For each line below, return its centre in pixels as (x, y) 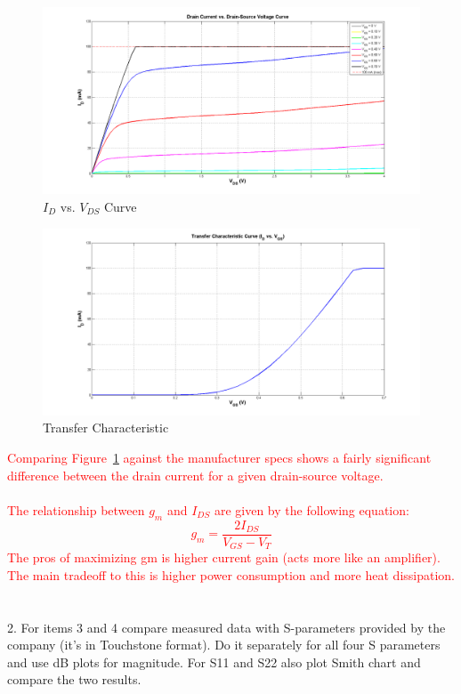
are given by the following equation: (311, 509)
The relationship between (76, 509)
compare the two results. (74, 679)
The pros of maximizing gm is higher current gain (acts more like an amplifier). (224, 557)
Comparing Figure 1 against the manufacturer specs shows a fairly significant (219, 458)
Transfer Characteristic (106, 428)
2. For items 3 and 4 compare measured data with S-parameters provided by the (226, 627)
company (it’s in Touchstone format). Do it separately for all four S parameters (224, 645)
